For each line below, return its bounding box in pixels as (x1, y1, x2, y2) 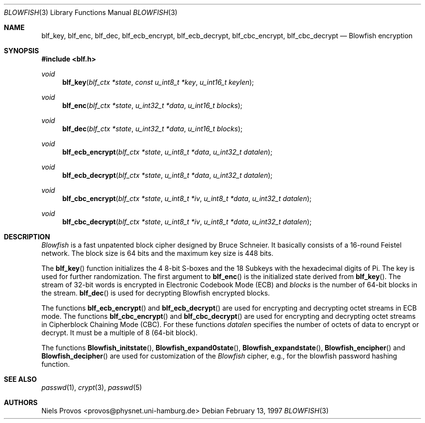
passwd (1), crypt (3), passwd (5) (41, 383, 142, 392)
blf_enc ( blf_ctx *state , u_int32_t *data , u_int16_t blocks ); (62, 101, 243, 110)
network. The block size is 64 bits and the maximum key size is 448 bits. (41, 249, 274, 257)
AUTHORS (4, 398, 38, 407)
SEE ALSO (4, 375, 37, 383)
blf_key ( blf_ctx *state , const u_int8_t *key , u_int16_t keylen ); (62, 78, 254, 86)
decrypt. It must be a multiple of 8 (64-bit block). (41, 329, 198, 337)
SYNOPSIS (4, 47, 39, 55)
